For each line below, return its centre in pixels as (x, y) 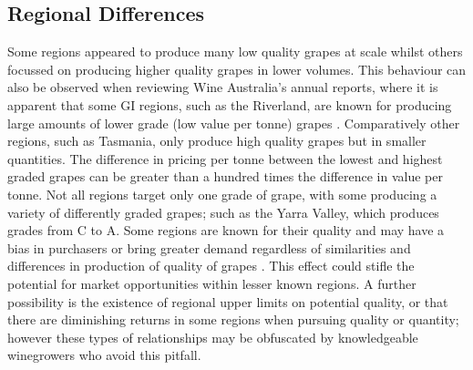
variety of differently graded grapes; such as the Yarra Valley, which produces (223, 212)
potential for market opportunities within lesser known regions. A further (212, 283)
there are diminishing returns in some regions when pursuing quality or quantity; (233, 319)
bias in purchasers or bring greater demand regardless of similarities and (209, 247)
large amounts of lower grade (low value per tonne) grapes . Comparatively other (234, 123)
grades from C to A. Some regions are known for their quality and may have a (226, 230)
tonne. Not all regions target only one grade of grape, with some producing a (222, 194)
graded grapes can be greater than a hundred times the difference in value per (225, 176)
